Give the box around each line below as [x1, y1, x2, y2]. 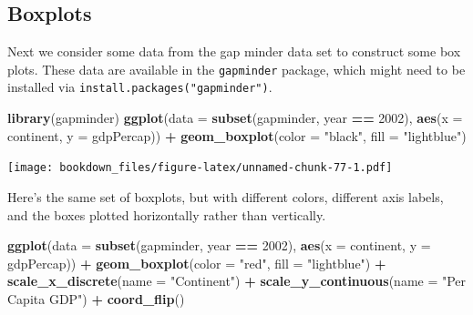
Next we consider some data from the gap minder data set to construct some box [7, 42, 461, 61]
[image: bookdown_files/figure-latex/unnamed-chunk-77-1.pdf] [7, 161, 393, 175]
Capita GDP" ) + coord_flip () [7, 289, 185, 308]
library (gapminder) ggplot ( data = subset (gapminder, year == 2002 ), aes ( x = [7, 108, 463, 127]
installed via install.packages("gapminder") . [7, 77, 272, 97]
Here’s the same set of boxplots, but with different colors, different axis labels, [7, 187, 444, 206]
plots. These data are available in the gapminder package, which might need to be [7, 59, 466, 78]
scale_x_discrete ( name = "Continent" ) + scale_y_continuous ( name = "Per [7, 271, 467, 290]
